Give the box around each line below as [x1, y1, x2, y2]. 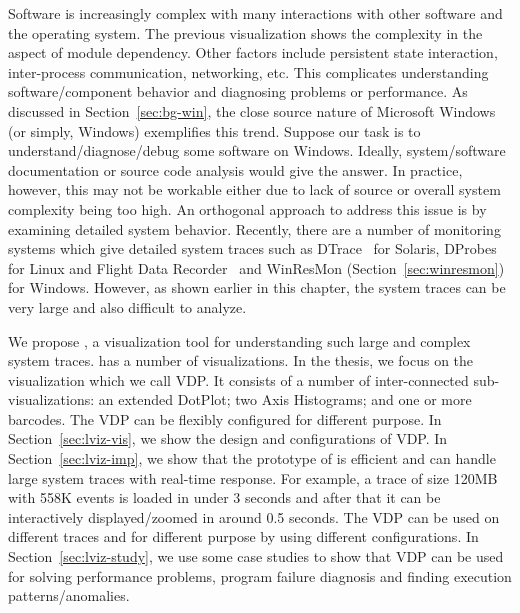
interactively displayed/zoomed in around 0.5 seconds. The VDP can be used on [8, 506, 500, 527]
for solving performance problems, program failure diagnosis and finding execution [8, 565, 512, 586]
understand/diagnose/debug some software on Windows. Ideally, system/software [8, 140, 506, 161]
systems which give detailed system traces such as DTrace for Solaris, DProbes [8, 238, 497, 259]
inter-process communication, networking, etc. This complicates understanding [8, 61, 489, 82]
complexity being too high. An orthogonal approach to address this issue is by [8, 198, 487, 219]
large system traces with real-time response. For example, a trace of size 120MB [8, 467, 498, 488]
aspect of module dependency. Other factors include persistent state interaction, [8, 42, 498, 63]
